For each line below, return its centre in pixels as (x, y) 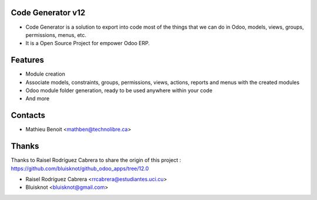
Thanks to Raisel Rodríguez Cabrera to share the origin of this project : (96, 160)
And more (38, 99)
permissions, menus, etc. (56, 35)
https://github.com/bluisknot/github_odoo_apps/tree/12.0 (80, 168)
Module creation (45, 74)
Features (27, 60)
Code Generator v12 (48, 13)
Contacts (28, 115)
